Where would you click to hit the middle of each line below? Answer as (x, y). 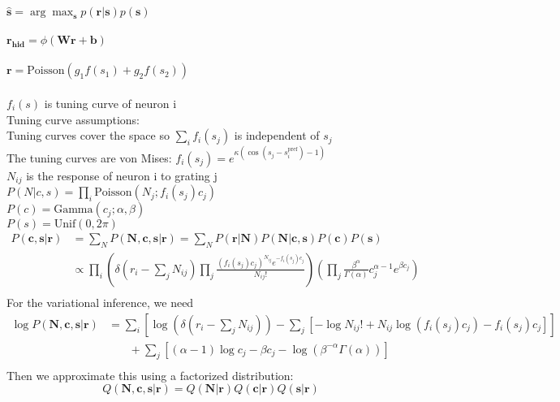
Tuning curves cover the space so (88, 135)
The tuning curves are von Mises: (89, 157)
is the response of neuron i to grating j (122, 175)
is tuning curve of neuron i (110, 103)
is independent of (277, 135)
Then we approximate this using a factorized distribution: (150, 375)
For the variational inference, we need (100, 303)
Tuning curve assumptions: (73, 119)
